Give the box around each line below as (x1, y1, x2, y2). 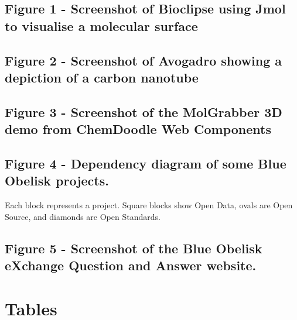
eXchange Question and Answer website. (5, 256, 257, 274)
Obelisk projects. (5, 171, 109, 190)
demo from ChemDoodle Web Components (5, 120, 272, 138)
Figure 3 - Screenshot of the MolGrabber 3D (5, 102, 282, 121)
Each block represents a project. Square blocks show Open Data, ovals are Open (5, 199, 293, 211)
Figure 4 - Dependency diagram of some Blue (5, 154, 286, 172)
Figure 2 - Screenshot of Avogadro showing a (5, 51, 282, 69)
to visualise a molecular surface (5, 16, 198, 35)
